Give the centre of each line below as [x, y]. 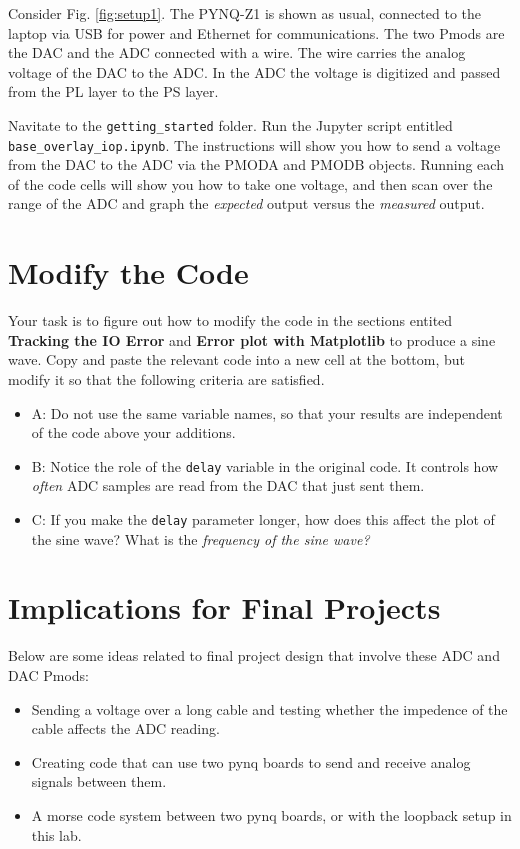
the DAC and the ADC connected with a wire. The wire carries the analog [237, 52]
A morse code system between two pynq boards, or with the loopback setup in [271, 814]
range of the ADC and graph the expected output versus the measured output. [246, 203]
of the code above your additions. [133, 432]
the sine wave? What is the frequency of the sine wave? [200, 538]
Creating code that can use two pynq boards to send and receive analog [251, 761]
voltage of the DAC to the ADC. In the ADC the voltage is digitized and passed [254, 71]
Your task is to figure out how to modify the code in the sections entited [230, 320]
